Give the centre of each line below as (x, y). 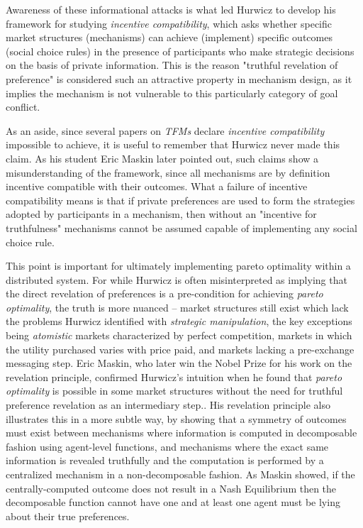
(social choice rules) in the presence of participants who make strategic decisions (180, 51)
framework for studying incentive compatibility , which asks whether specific (169, 23)
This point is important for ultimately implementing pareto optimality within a (178, 266)
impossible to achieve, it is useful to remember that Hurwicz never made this (173, 144)
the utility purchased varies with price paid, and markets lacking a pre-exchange (180, 349)
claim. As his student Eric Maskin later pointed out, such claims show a (162, 158)
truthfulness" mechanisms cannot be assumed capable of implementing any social (181, 227)
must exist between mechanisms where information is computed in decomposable (181, 433)
